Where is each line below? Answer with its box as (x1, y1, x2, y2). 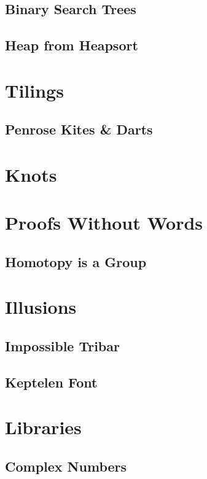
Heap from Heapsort (5, 36, 138, 55)
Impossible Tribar (5, 337, 120, 356)
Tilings (5, 77, 64, 103)
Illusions (5, 294, 77, 319)
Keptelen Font (5, 372, 98, 391)
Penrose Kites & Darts (5, 120, 153, 139)
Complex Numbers (5, 456, 127, 475)
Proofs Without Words (5, 210, 203, 235)
